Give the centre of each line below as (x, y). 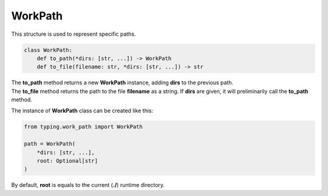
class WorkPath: (48, 50)
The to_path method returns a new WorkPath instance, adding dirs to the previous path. (122, 83)
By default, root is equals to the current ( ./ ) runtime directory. (88, 185)
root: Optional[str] (67, 161)
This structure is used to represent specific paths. (73, 34)
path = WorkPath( (50, 144)
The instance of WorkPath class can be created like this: (82, 111)
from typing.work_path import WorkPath (83, 127)
